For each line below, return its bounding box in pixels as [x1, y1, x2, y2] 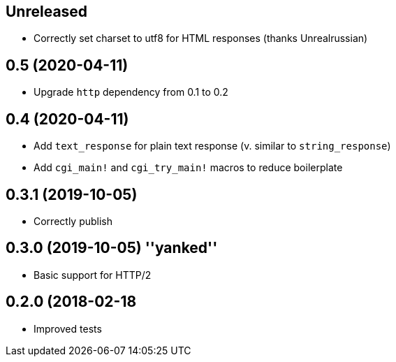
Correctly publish [34, 215, 113, 227]
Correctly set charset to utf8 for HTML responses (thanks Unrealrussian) [34, 32, 368, 45]
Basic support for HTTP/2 [34, 268, 152, 281]
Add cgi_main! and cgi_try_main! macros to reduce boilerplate [34, 161, 343, 174]
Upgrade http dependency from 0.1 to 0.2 [34, 86, 228, 99]
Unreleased [6, 3, 88, 20]
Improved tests [34, 322, 102, 335]
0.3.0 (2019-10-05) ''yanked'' [6, 239, 218, 257]
